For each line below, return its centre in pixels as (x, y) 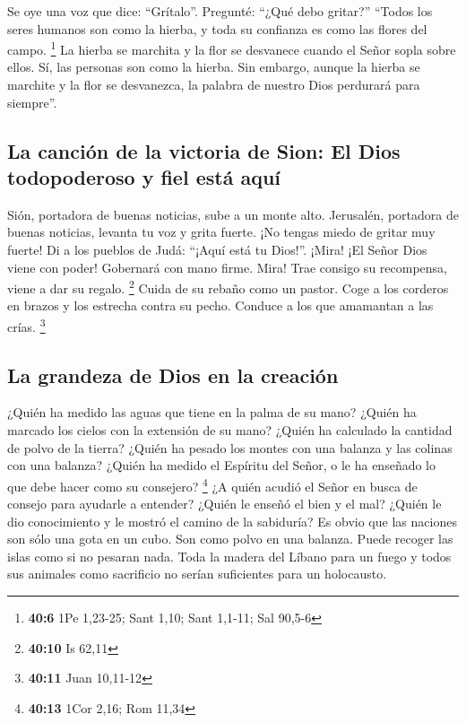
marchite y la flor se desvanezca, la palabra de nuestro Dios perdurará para (214, 85)
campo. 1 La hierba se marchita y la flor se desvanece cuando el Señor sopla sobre (232, 48)
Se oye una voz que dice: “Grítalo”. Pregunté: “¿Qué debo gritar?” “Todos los (220, 11)
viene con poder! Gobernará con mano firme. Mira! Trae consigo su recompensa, (227, 267)
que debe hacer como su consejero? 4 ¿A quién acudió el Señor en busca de (212, 484)
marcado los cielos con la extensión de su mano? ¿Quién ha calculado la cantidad (230, 430)
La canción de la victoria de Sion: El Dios (204, 150)
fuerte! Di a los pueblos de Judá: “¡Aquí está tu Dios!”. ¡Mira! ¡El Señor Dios (217, 249)
